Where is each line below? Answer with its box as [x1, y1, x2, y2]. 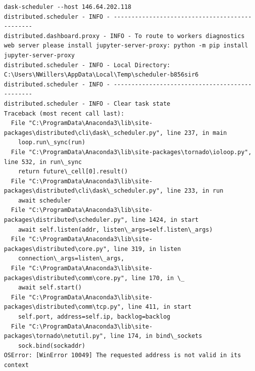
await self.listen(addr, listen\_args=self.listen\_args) [18, 226, 213, 233]
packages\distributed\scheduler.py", [4, 216, 128, 224]
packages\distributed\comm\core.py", [4, 274, 128, 282]
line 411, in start [127, 303, 192, 311]
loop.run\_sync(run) [18, 139, 85, 146]
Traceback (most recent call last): [4, 110, 125, 117]
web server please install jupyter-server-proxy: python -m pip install [4, 42, 248, 49]
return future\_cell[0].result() [18, 168, 128, 175]
